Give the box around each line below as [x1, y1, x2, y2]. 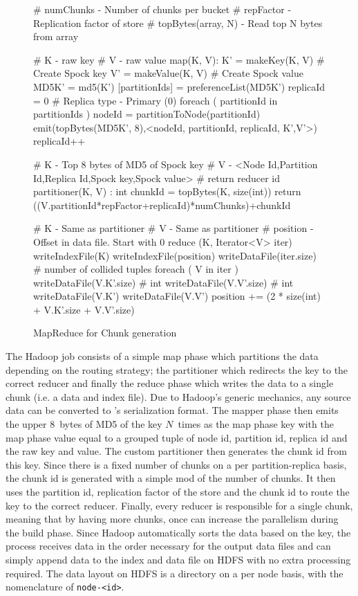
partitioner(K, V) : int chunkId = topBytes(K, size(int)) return [33, 184, 301, 199]
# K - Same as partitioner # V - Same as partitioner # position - [33, 221, 314, 235]
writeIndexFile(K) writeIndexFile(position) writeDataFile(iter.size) [33, 248, 317, 262]
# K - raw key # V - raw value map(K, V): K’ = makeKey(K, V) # [33, 52, 325, 66]
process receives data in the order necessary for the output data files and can [6, 539, 331, 553]
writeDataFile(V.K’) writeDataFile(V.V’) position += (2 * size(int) [33, 289, 321, 303]
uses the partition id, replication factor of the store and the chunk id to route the [6, 485, 350, 498]
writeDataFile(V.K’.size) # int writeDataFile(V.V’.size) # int [33, 275, 294, 289]
